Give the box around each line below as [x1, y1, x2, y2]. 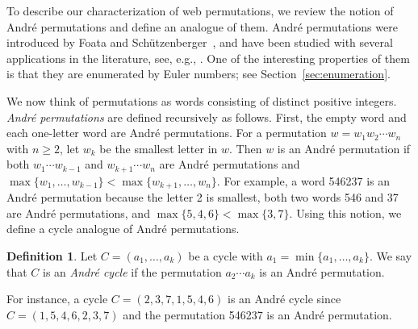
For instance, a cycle [6, 290, 108, 307]
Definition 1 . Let [6, 248, 98, 264]
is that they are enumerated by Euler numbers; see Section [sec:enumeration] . [6, 65, 391, 82]
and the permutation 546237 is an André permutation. [123, 306, 392, 323]
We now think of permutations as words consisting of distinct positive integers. [6, 92, 397, 109]
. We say [369, 248, 412, 264]
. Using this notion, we [289, 204, 402, 221]
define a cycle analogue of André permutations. [6, 220, 240, 237]
